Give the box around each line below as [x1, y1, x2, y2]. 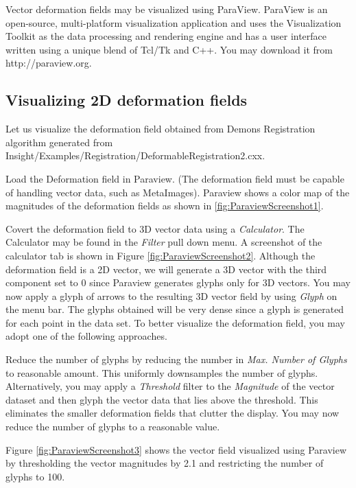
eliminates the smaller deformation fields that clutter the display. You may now [5, 406, 340, 420]
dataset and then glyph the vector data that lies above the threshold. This [5, 392, 318, 406]
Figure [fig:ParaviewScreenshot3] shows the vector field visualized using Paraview [5, 442, 347, 456]
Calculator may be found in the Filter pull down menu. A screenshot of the [5, 235, 322, 249]
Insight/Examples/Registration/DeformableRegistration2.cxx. [5, 148, 265, 163]
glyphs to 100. [5, 469, 65, 483]
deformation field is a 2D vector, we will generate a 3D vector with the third [5, 262, 327, 276]
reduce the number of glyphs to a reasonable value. [5, 419, 220, 434]
